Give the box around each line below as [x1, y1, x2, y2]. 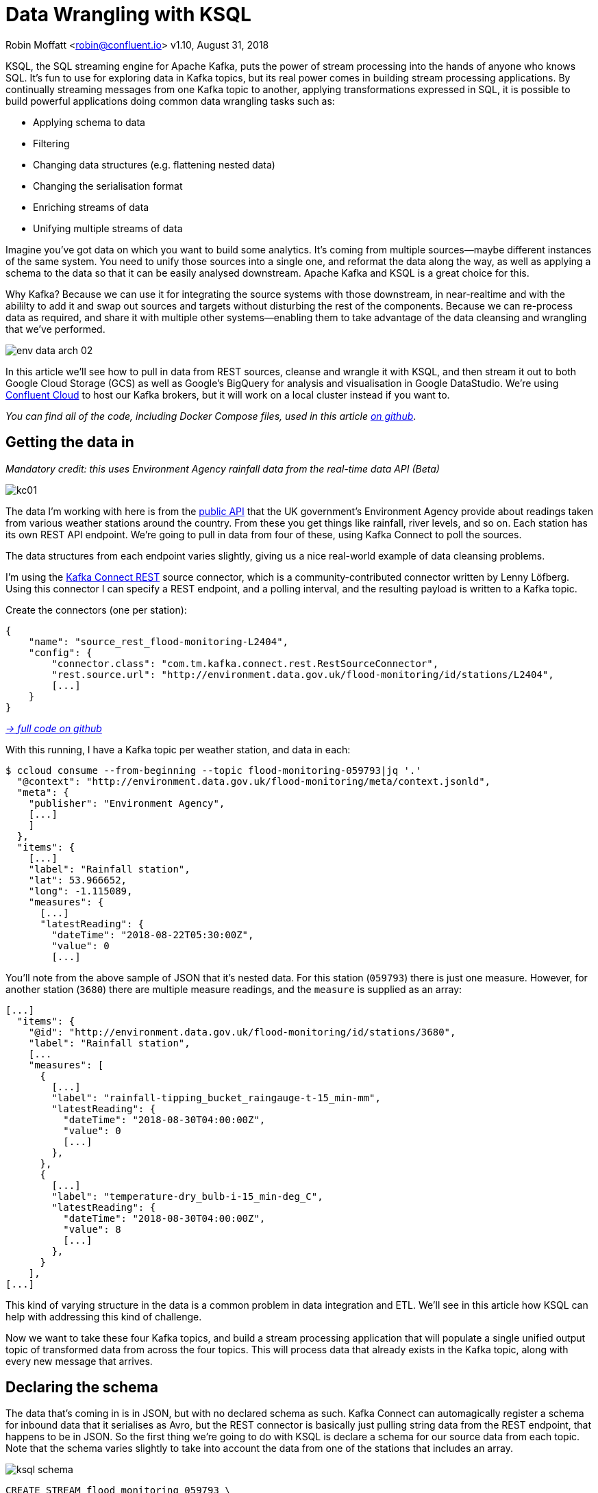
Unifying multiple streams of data [33, 222, 183, 234]
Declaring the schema [5, 1379, 158, 1396]
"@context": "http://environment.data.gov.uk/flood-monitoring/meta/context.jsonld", [16, 775, 491, 787]
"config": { [28, 647, 92, 658]
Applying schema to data [33, 116, 145, 128]
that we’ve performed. [5, 323, 105, 335]
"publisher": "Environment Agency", [28, 797, 225, 809]
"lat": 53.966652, [28, 874, 127, 886]
